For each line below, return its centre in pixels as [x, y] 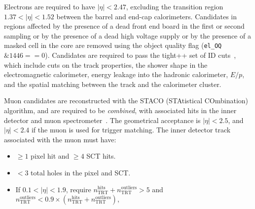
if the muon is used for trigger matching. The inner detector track [131, 130]
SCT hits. [101, 156]
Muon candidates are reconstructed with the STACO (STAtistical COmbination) [126, 101]
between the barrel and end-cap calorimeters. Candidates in [147, 16]
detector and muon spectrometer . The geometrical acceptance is [102, 120]
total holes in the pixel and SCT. [81, 172]
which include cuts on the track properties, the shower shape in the [106, 64]
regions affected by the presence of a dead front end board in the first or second [124, 26]
